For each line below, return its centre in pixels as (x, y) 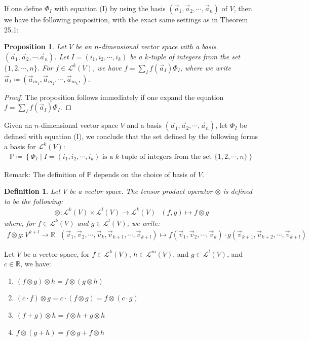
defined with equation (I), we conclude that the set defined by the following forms (131, 136)
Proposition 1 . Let (35, 46)
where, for (20, 223)
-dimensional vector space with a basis (157, 46)
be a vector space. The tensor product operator (141, 191)
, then (243, 8)
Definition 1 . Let (32, 191)
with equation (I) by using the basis (110, 8)
